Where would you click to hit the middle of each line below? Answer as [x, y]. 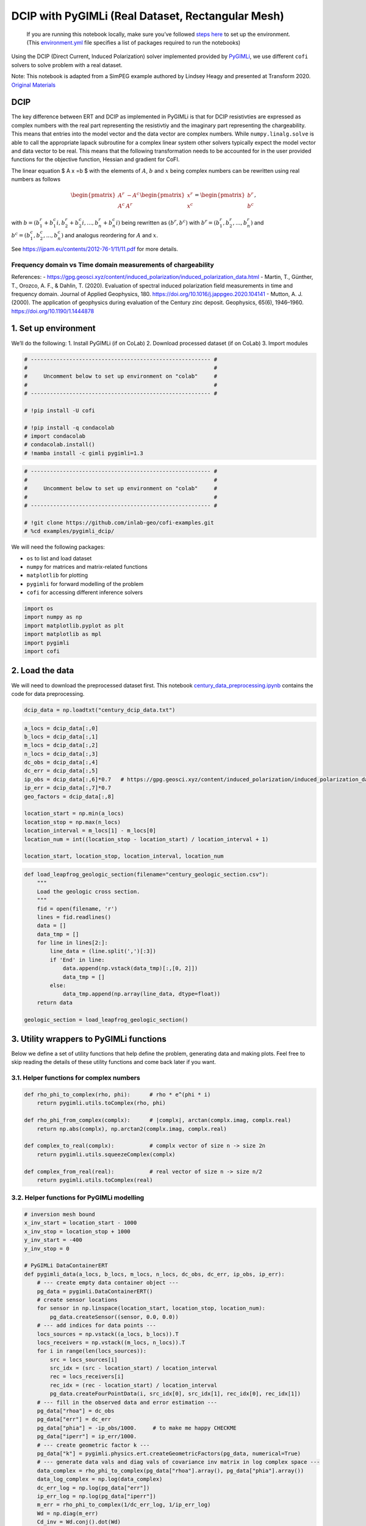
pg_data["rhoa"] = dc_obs [76, 1411]
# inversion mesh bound [60, 1214]
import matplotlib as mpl [63, 634]
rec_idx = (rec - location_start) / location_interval [134, 1385]
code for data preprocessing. [48, 693]
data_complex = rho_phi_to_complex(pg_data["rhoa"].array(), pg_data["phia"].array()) [170, 1470]
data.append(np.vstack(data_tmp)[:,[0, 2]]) [130, 968]
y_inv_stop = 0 [47, 1249]
